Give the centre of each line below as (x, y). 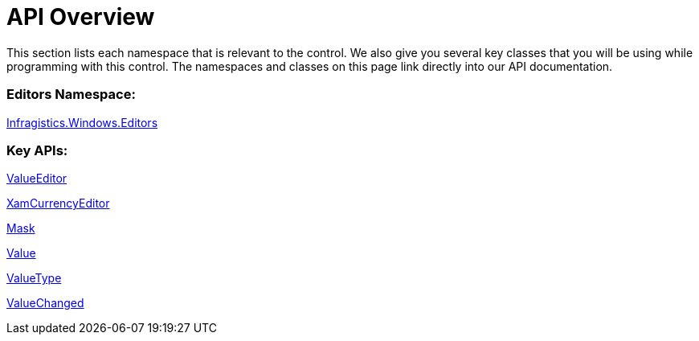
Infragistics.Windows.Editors (82, 122)
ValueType (34, 278)
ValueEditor (37, 179)
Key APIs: (37, 150)
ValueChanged (45, 303)
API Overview (81, 17)
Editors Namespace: (71, 94)
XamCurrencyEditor (58, 203)
